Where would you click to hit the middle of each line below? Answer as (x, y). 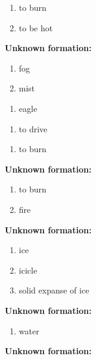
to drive (33, 128)
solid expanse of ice (54, 290)
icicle (28, 270)
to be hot (36, 27)
